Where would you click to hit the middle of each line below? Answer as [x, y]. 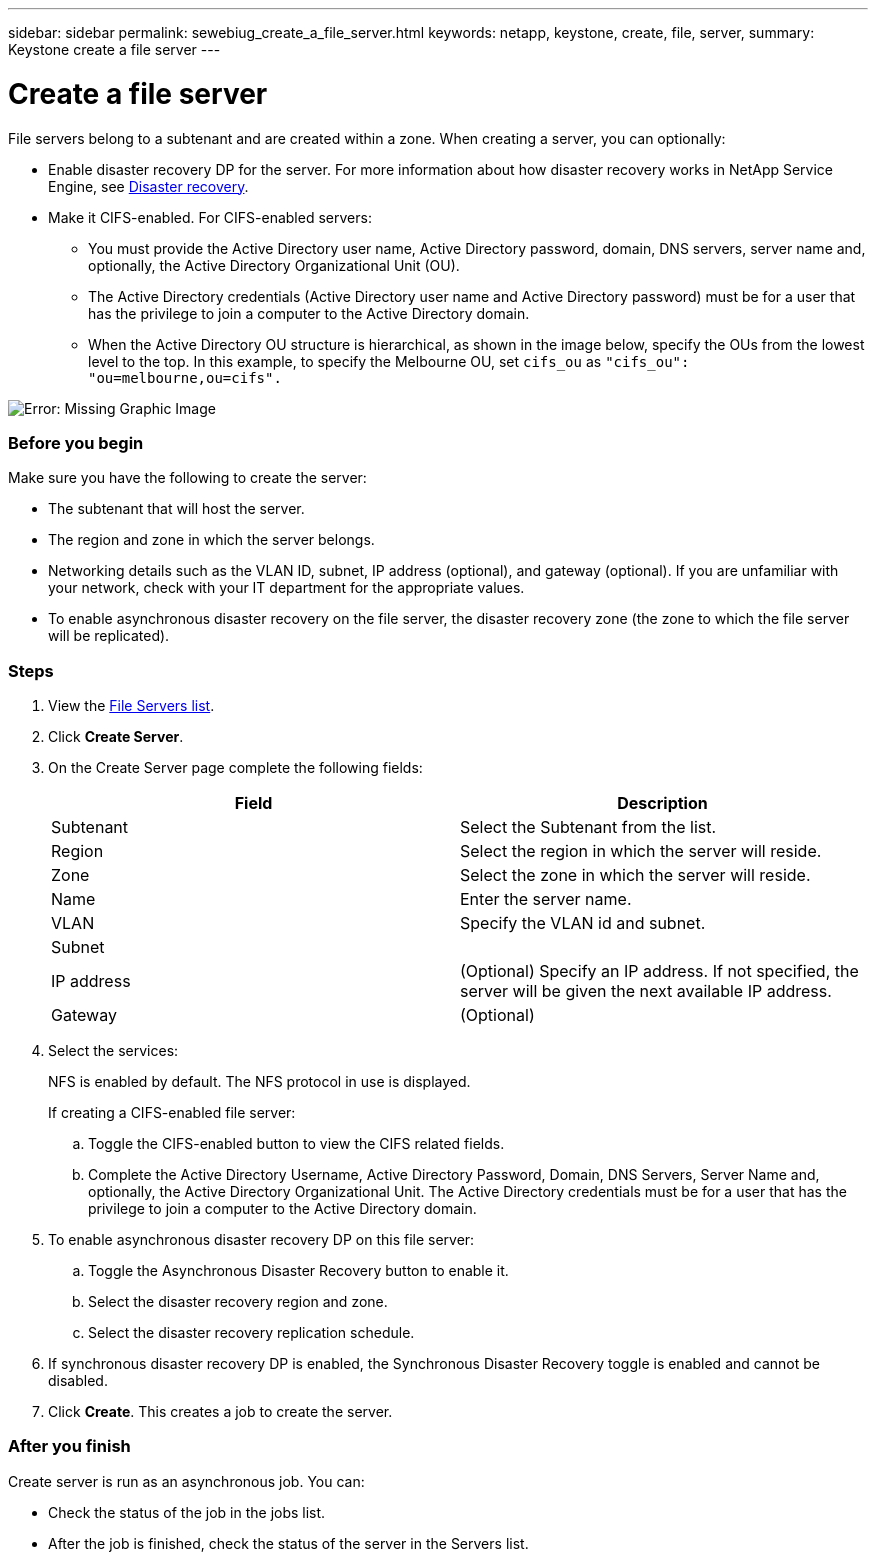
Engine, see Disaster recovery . [148, 186]
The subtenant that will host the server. [176, 509]
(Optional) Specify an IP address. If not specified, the [659, 971]
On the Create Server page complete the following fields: [235, 767]
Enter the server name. [546, 899]
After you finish [69, 1446]
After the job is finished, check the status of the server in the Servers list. [288, 1543]
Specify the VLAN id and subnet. [583, 923]
